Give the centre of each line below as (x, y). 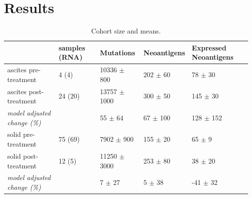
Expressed (209, 47)
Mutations (118, 52)
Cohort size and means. (126, 31)
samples (72, 47)
